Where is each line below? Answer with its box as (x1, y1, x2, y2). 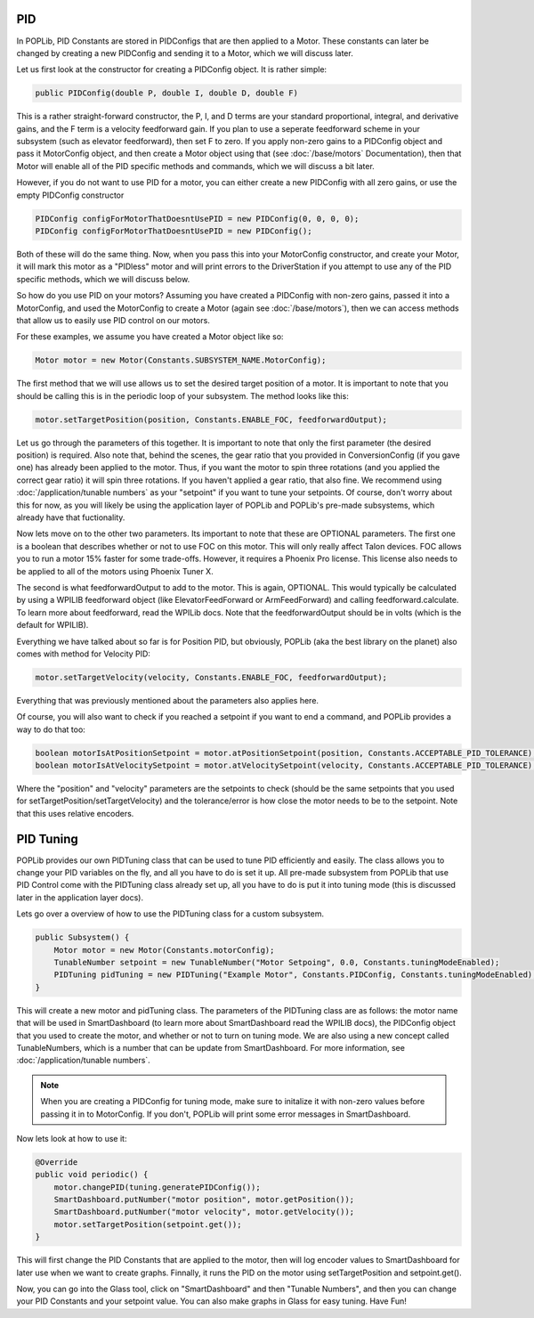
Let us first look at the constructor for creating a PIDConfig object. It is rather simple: (16, 64, 328, 75)
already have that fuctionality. (16, 512, 125, 523)
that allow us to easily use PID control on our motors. (16, 314, 211, 325)
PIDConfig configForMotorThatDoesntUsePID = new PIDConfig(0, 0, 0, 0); (35, 214, 360, 224)
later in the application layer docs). (16, 891, 144, 903)
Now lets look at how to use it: (16, 1133, 127, 1143)
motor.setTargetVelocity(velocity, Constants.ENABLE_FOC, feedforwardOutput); (35, 672, 387, 682)
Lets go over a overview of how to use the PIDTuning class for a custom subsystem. (16, 908, 325, 919)
